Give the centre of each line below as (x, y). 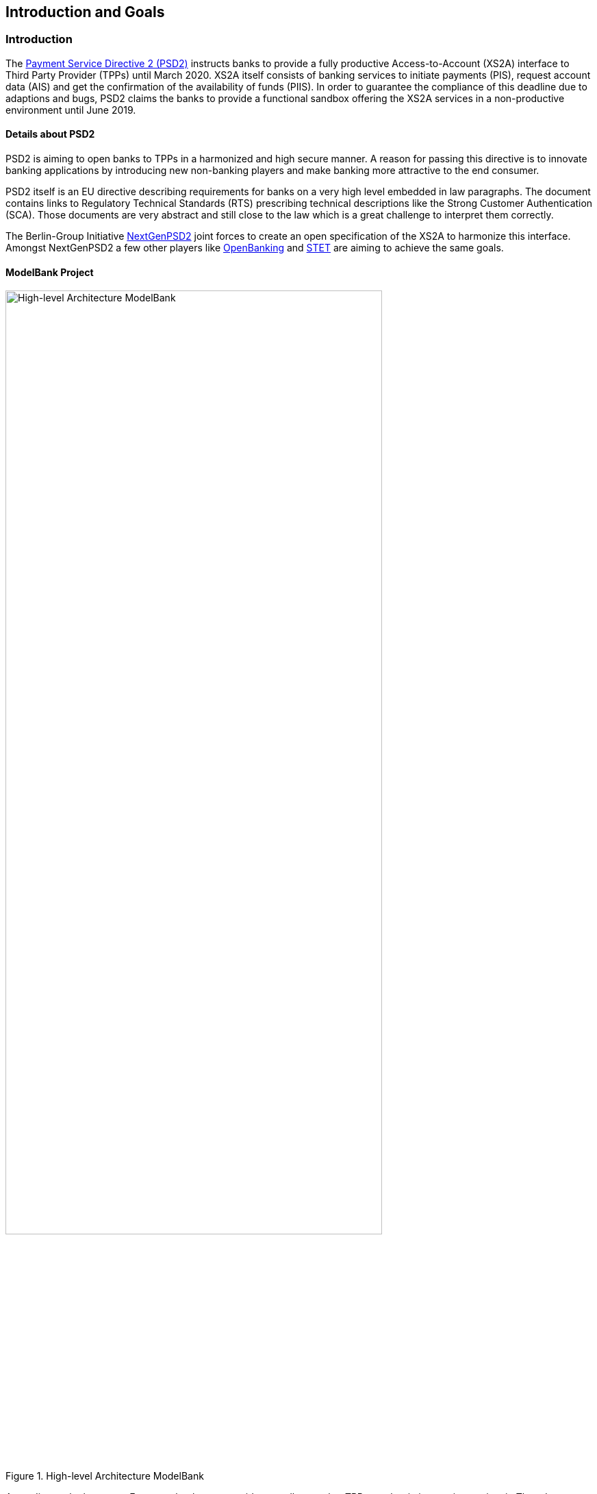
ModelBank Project (50, 272)
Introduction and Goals (85, 12)
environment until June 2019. (71, 110)
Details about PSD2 (50, 134)
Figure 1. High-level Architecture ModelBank (105, 1476)
